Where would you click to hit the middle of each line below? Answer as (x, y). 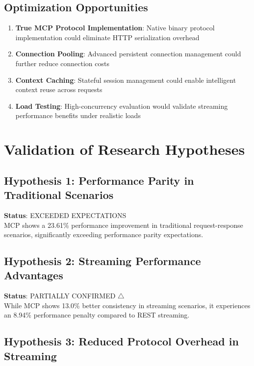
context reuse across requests (59, 89)
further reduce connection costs (63, 63)
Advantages (34, 275)
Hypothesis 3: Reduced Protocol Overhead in (121, 341)
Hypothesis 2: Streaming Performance (102, 261)
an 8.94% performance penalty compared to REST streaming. (97, 315)
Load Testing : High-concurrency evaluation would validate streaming (122, 106)
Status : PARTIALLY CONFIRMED (60, 296)
